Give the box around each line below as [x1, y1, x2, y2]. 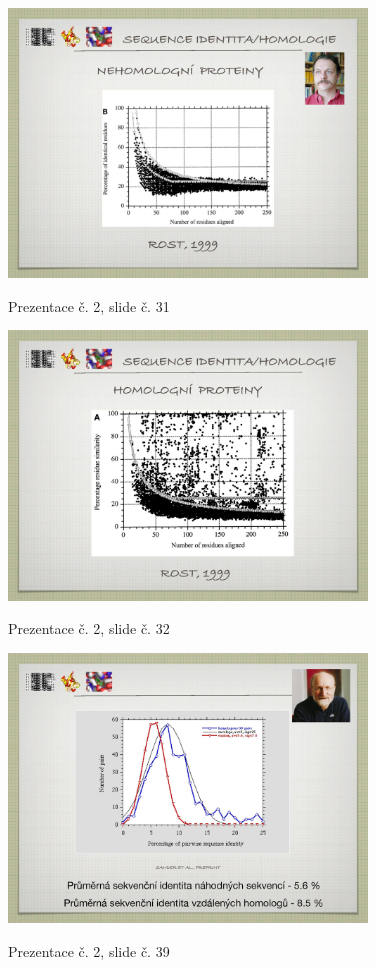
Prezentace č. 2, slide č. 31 [8, 295, 170, 316]
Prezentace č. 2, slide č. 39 [8, 940, 170, 961]
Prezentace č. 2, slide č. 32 [8, 618, 170, 639]
